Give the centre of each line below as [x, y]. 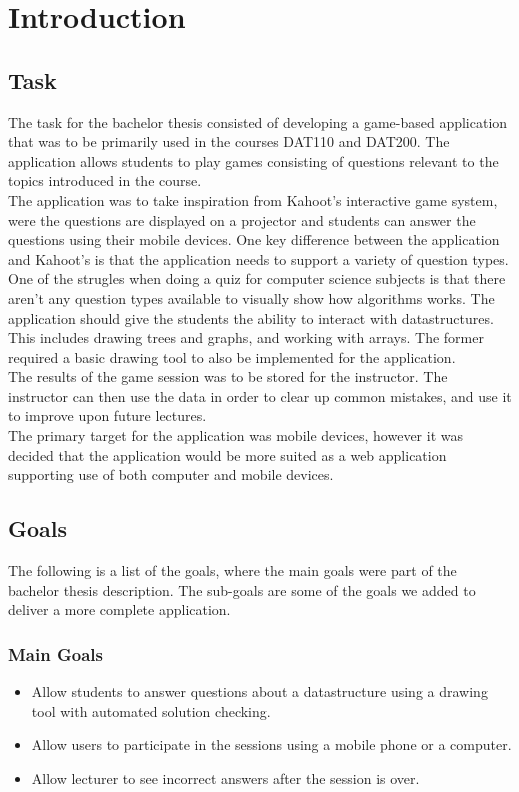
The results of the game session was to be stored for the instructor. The [228, 376]
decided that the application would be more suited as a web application [227, 454]
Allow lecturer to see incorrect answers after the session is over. [225, 777]
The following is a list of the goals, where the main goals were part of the [232, 570]
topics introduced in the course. [105, 180]
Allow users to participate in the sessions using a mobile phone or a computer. [271, 744]
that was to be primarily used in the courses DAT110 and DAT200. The [229, 141]
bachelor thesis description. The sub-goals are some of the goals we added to [242, 589]
